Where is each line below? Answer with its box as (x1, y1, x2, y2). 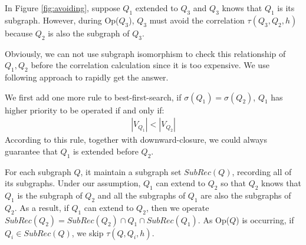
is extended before (73, 145, 139, 157)
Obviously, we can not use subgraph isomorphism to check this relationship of (5, 47, 286, 59)
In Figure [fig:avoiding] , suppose (5, 2, 120, 14)
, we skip (71, 226, 104, 239)
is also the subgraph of (48, 26, 130, 39)
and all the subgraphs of (97, 189, 186, 201)
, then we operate (146, 201, 209, 213)
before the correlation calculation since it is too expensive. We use (31, 59, 269, 71)
